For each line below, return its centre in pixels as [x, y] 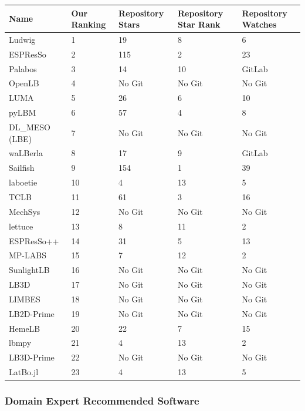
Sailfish [22, 168]
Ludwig [22, 39]
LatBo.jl [24, 372]
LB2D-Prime [32, 313]
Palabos [23, 68]
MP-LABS [28, 255]
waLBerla [26, 153]
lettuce [21, 226]
